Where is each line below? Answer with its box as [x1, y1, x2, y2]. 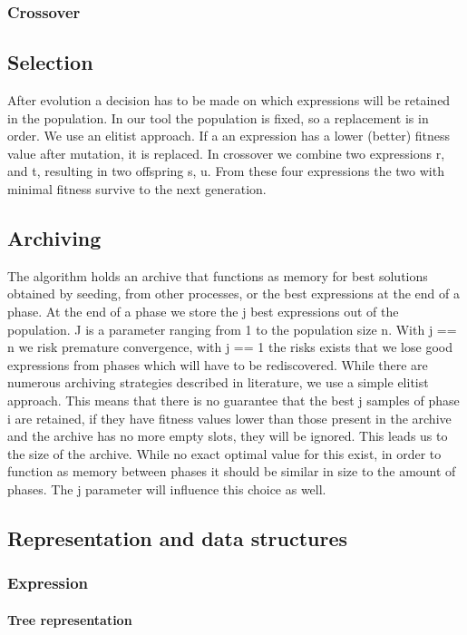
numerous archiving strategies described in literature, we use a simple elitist [7, 373, 429, 392]
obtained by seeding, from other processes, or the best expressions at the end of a [7, 284, 460, 303]
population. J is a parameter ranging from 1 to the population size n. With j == [7, 319, 457, 338]
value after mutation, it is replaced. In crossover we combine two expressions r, [7, 143, 445, 162]
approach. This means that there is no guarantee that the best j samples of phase [7, 390, 460, 409]
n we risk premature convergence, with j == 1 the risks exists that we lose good [7, 337, 452, 357]
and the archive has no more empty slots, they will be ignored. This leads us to [7, 426, 448, 445]
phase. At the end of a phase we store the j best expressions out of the [7, 302, 399, 320]
